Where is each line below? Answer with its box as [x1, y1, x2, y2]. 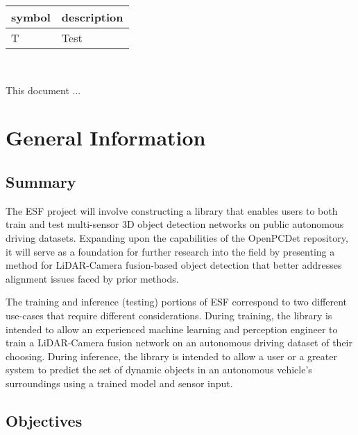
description [61, 9, 123, 25]
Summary [6, 170, 76, 192]
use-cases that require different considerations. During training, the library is [6, 308, 332, 322]
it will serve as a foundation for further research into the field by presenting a [6, 244, 335, 258]
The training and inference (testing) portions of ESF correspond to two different [6, 294, 348, 309]
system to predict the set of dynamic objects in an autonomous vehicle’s [6, 362, 312, 377]
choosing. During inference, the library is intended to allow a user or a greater [6, 348, 337, 363]
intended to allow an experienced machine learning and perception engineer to [6, 321, 338, 336]
